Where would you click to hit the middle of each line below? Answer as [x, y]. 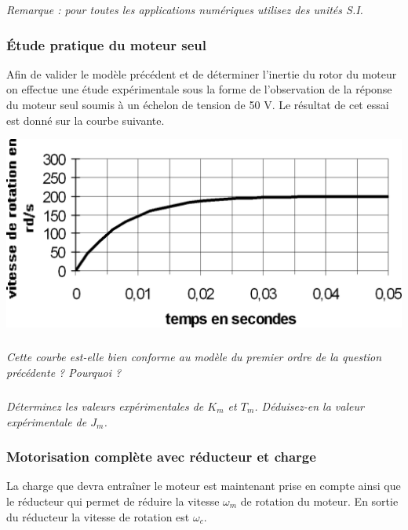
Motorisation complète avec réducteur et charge [161, 457]
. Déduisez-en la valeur [309, 406]
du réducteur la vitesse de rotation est [98, 516]
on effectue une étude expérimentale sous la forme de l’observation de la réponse [199, 89]
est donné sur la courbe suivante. [86, 120]
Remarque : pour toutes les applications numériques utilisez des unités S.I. [185, 9]
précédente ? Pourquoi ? [64, 372]
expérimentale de [47, 421]
